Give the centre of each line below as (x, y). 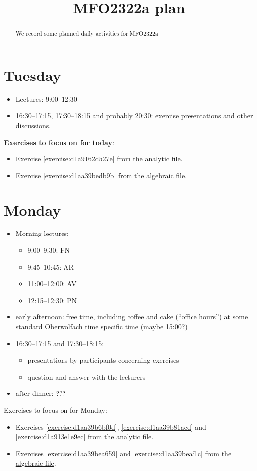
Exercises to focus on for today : (59, 142)
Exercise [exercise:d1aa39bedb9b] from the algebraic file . (101, 175)
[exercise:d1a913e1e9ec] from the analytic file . (85, 436)
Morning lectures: (42, 233)
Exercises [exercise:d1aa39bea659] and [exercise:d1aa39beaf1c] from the (124, 453)
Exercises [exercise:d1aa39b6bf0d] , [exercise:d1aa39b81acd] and (111, 427)
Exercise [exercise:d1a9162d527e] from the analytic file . (99, 159)
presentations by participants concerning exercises (103, 360)
